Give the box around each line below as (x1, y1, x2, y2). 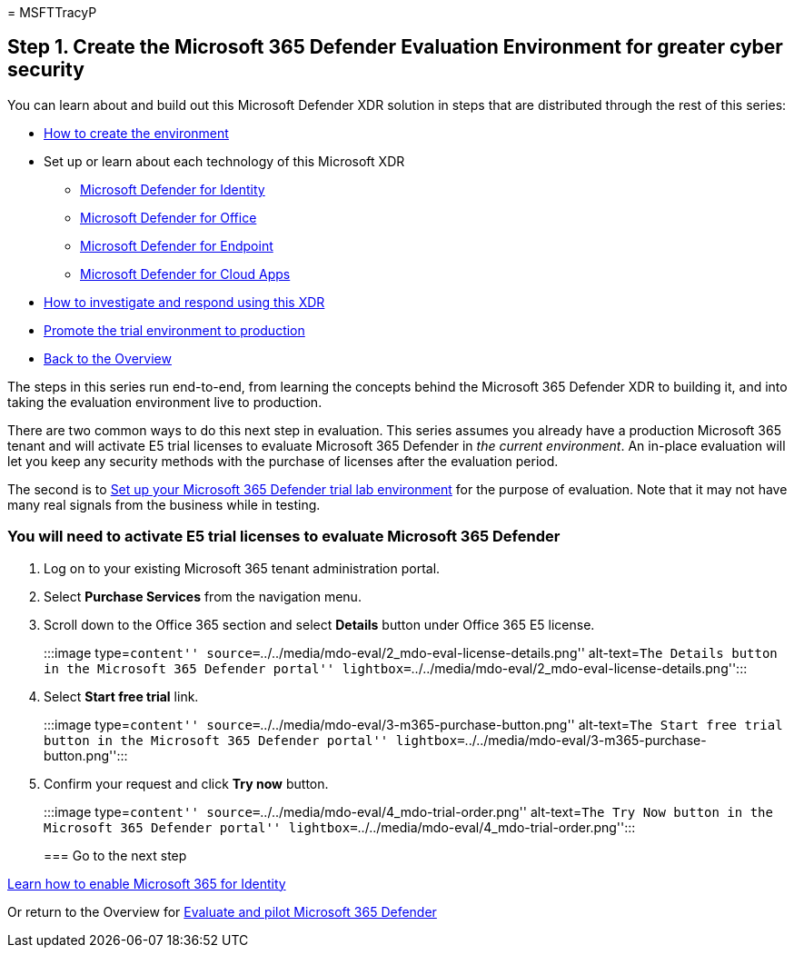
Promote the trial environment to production (44, 322, 305, 338)
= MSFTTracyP (7, 5, 97, 20)
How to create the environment (44, 124, 229, 141)
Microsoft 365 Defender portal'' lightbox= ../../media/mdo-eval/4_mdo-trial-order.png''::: (44, 819, 636, 835)
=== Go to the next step (44, 847, 187, 863)
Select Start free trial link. (44, 688, 199, 704)
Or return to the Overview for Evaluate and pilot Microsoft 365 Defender (7, 903, 437, 920)
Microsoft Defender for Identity (80, 181, 265, 197)
